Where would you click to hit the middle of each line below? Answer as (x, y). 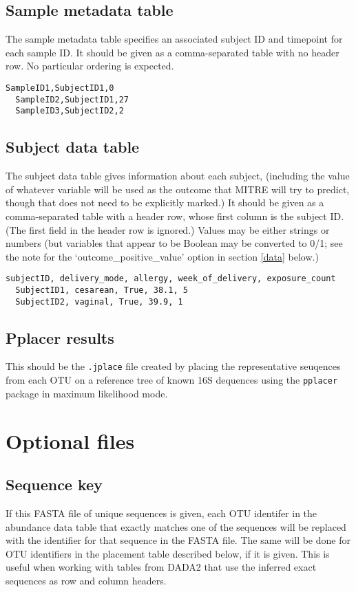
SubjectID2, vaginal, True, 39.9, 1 (99, 302)
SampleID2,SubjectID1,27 (72, 99)
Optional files (70, 440)
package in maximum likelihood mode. (87, 393)
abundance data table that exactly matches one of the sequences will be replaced (176, 526)
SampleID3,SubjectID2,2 (70, 111)
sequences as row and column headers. (86, 580)
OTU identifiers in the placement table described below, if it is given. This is (168, 553)
